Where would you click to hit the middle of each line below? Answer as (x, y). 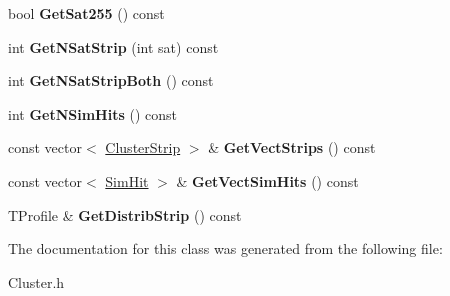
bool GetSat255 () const (86, 13)
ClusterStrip (143, 147)
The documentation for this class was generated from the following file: (225, 248)
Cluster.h (36, 281)
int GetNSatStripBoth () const (111, 80)
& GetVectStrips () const (292, 147)
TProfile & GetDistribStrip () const (125, 214)
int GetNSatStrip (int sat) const (113, 46)
